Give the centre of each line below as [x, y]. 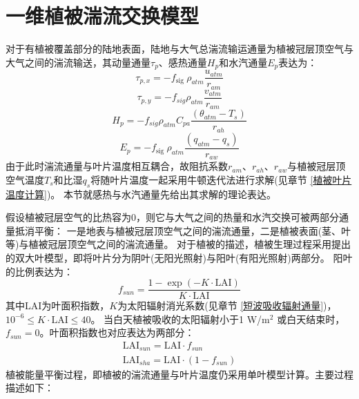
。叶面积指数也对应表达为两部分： [117, 332]
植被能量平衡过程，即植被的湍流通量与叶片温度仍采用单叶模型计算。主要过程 [179, 374]
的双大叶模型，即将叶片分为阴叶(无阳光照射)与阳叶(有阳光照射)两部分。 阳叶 [179, 257]
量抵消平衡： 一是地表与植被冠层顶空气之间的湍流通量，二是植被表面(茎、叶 [178, 230]
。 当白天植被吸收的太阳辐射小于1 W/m [180, 319]
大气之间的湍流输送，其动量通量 [78, 62]
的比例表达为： [39, 271]
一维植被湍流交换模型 [103, 16]
